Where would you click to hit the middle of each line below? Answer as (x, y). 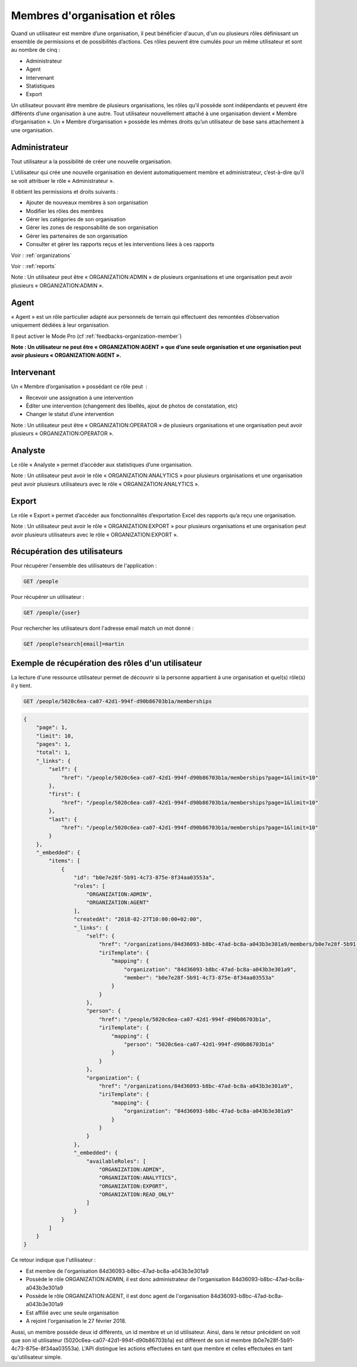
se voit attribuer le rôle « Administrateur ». (62, 181)
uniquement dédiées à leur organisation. (60, 325)
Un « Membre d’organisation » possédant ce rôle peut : (79, 387)
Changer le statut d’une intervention (70, 414)
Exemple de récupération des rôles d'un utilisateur (107, 663)
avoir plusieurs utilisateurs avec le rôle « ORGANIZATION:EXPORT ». (95, 535)
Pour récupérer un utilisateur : (48, 597)
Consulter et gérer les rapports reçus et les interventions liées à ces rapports (120, 244)
